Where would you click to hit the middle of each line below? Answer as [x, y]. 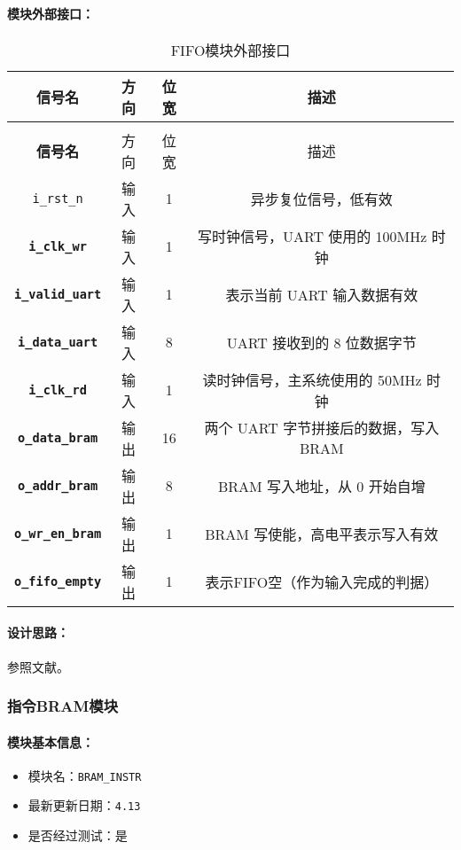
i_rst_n [58, 198]
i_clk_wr [58, 246]
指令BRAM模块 [63, 706]
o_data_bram [58, 437]
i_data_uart [58, 342]
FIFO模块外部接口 [230, 50]
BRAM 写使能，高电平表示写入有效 [322, 534]
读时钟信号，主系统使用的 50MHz [312, 379]
